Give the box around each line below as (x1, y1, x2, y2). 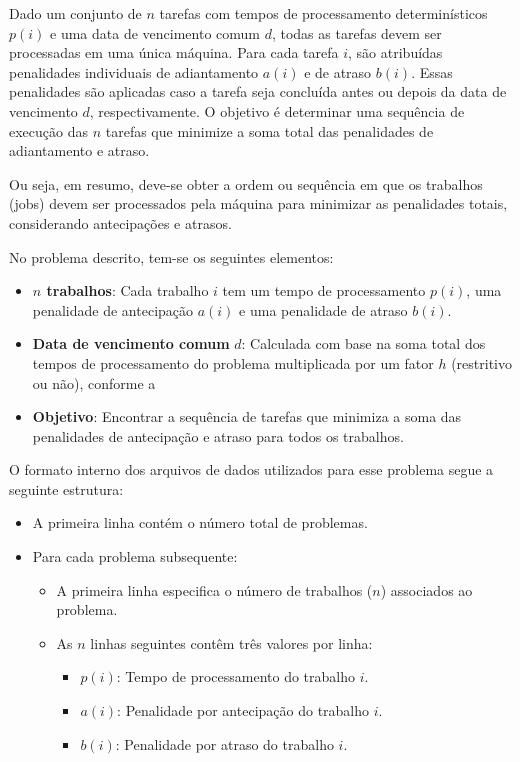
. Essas (411, 61, 453, 82)
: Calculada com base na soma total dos (241, 333, 486, 354)
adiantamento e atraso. (9, 140, 150, 161)
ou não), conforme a (32, 372, 156, 393)
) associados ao (380, 579, 473, 600)
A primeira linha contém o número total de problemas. (32, 512, 368, 533)
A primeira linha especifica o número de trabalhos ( (56, 579, 373, 600)
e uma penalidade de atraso (239, 299, 408, 320)
